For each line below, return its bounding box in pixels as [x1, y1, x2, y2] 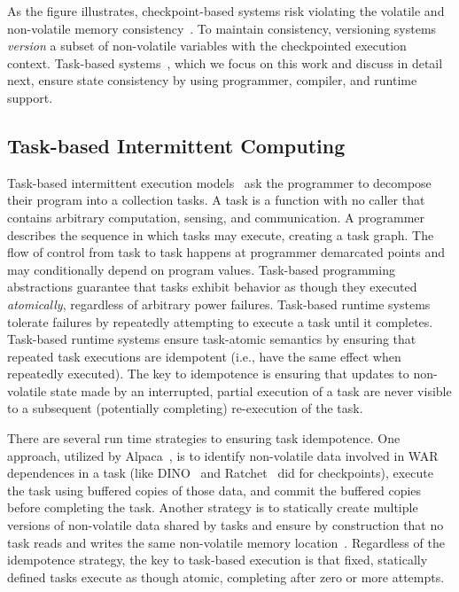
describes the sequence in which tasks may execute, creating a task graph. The [7, 225, 434, 244]
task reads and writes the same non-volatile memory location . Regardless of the [7, 533, 445, 551]
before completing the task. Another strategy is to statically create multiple [7, 498, 418, 517]
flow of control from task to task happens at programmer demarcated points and [7, 243, 446, 261]
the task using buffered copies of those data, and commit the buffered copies [7, 480, 422, 499]
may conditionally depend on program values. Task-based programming [7, 260, 395, 278]
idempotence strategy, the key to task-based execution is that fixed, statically [7, 550, 428, 569]
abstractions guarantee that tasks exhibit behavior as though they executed [7, 277, 417, 296]
